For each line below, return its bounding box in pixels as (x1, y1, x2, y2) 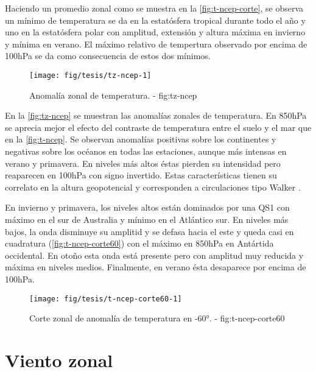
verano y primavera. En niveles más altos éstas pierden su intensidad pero (5, 156, 281, 169)
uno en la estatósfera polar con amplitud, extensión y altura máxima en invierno (5, 26, 306, 38)
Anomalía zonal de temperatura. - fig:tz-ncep (29, 88, 197, 101)
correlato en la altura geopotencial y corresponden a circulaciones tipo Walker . (5, 180, 301, 193)
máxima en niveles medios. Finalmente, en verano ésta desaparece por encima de (5, 261, 306, 273)
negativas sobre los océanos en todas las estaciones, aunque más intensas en (5, 145, 287, 157)
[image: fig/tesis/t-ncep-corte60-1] (29, 294, 182, 303)
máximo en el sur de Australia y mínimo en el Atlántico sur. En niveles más (5, 212, 289, 225)
